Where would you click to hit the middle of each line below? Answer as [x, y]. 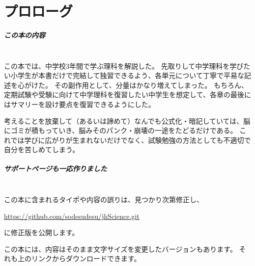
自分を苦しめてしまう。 [42, 149]
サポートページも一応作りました [56, 169]
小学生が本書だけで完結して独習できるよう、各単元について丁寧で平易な [127, 75]
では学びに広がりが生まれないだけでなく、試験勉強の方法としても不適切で [131, 140]
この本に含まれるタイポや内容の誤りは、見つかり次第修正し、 [104, 199]
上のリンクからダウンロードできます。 [79, 258]
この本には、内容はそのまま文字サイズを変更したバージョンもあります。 [120, 249]
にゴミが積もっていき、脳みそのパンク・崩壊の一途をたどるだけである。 [121, 130]
